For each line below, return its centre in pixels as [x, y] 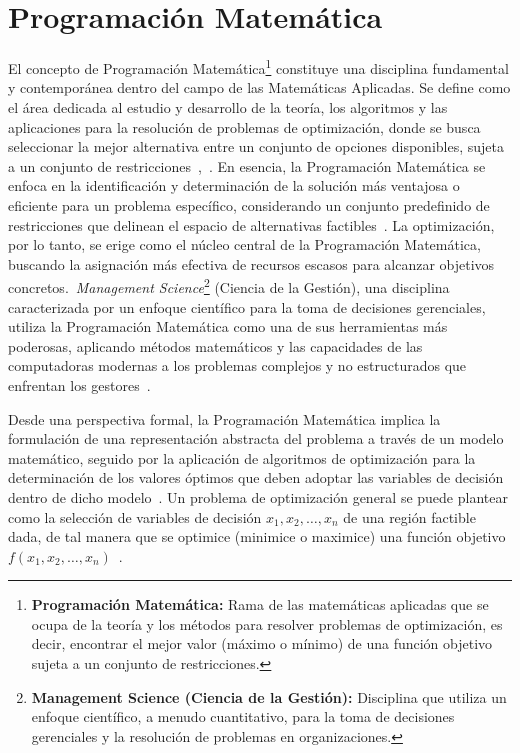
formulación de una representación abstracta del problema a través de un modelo [256, 438]
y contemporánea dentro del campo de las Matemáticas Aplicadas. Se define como [259, 87]
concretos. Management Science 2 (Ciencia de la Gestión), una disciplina [229, 285]
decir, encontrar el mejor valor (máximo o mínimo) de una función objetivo [262, 643]
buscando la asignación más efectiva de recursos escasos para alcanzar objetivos [251, 263]
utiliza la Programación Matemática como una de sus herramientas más [228, 326]
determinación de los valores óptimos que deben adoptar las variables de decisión [256, 477]
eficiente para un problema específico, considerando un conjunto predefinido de [249, 204]
